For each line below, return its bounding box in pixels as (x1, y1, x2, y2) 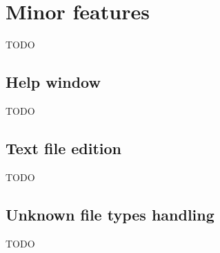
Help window (6, 71, 101, 93)
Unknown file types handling (6, 203, 214, 225)
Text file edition (6, 137, 122, 158)
